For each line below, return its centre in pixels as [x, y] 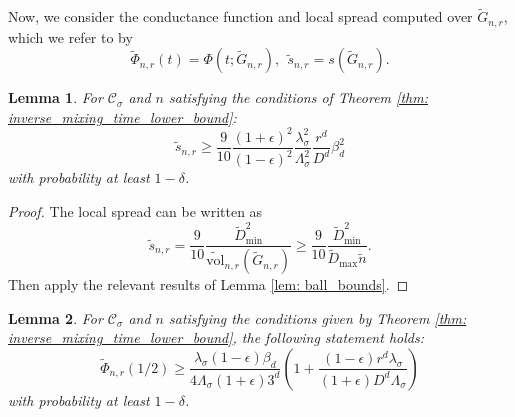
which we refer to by [70, 36]
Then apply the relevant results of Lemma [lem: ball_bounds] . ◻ [208, 284]
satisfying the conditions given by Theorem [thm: [318, 317]
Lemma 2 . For [55, 317]
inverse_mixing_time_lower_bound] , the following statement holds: [216, 337]
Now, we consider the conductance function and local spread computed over [240, 16]
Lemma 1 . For [55, 97]
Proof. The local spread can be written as [135, 210]
